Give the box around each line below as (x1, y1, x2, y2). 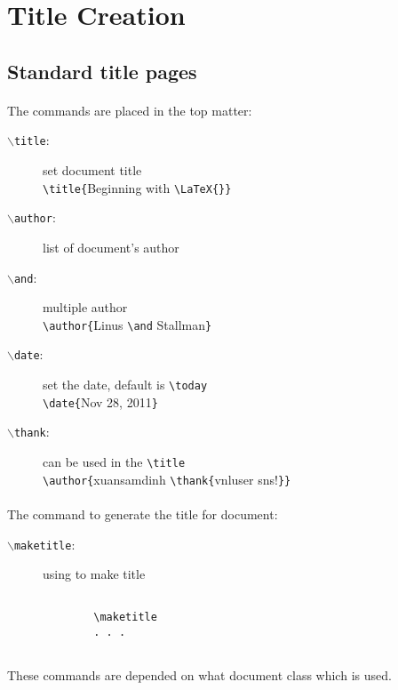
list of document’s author (43, 237, 179, 256)
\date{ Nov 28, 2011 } (43, 392, 158, 411)
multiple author (43, 298, 128, 317)
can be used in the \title (43, 453, 186, 471)
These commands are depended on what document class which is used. (7, 666, 392, 685)
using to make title (43, 565, 146, 583)
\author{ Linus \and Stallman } (43, 315, 212, 333)
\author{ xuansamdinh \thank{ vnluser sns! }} (43, 469, 291, 488)
